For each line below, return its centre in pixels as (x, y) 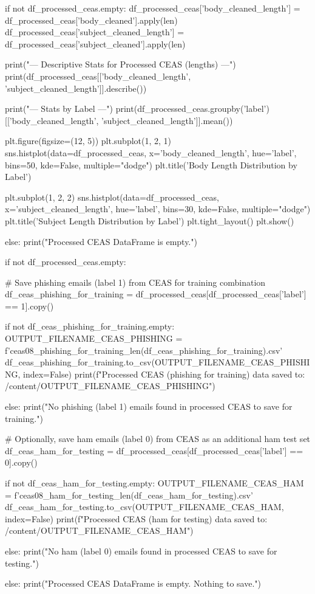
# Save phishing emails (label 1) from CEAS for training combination (135, 282)
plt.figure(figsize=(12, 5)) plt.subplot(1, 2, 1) (88, 141)
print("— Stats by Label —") (59, 109)
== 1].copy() (29, 306)
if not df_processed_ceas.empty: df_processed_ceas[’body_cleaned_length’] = (153, 8)
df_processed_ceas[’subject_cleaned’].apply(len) (95, 43)
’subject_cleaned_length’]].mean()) (167, 120)
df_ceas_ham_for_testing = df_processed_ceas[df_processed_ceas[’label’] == (154, 450)
